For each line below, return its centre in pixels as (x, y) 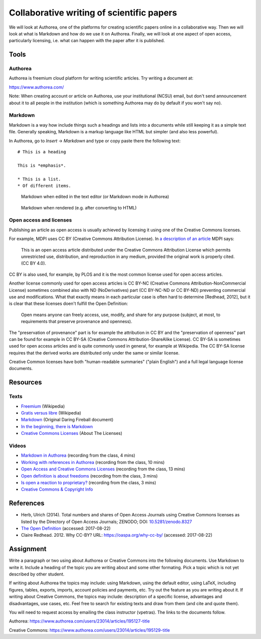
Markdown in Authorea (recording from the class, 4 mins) (78, 455)
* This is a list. (39, 179)
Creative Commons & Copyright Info (57, 489)
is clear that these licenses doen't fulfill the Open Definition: (68, 304)
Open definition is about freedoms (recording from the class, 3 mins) (89, 476)
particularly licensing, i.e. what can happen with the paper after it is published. (87, 41)
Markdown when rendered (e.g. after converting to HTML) (79, 208)
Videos (17, 446)
